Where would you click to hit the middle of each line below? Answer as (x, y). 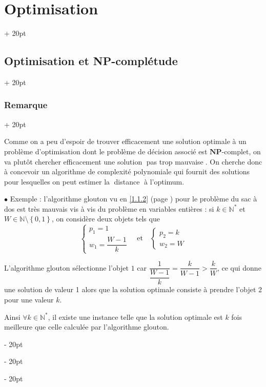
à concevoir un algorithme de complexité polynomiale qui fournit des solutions (127, 171)
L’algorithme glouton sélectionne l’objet (66, 267)
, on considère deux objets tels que (106, 219)
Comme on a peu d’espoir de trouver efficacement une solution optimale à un (125, 141)
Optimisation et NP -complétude (91, 61)
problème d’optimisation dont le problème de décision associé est (106, 151)
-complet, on (241, 151)
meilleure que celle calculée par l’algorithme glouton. (87, 327)
